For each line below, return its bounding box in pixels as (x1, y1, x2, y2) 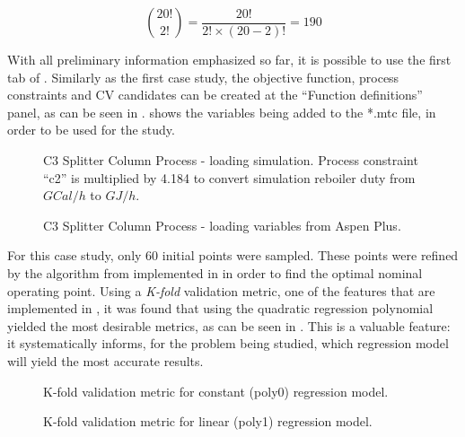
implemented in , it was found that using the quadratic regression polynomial (7, 299, 434, 318)
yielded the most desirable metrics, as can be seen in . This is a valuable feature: (7, 316, 451, 335)
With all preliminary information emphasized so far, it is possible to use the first (7, 50, 452, 68)
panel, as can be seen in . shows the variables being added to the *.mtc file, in (7, 102, 436, 121)
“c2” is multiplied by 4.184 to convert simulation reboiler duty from (43, 168, 416, 187)
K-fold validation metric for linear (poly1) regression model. (43, 412, 373, 431)
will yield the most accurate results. (7, 351, 204, 370)
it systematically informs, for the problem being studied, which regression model (7, 334, 449, 353)
